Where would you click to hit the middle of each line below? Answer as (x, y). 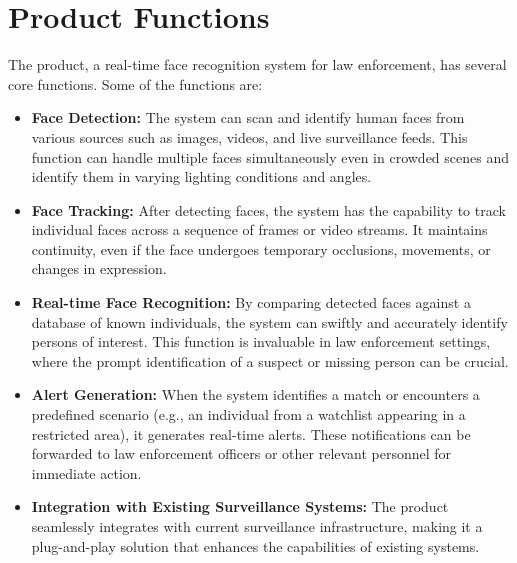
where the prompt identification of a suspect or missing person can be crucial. (270, 360)
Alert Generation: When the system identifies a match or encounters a (255, 394)
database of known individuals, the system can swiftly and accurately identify (269, 321)
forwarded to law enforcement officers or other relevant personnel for (241, 453)
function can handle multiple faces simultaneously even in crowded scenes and (270, 156)
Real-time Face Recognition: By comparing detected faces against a (251, 302)
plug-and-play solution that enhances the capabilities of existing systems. (255, 545)
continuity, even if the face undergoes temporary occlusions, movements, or (261, 248)
